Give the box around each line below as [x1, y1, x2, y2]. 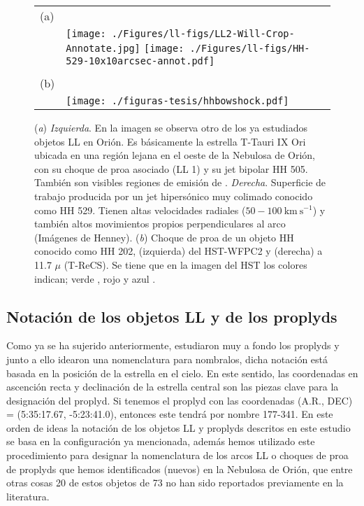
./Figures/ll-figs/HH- [189, 43, 310, 54]
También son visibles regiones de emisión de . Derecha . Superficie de [34, 175, 326, 190]
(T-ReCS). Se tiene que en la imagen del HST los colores [64, 257, 307, 272]
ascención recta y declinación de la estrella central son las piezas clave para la [6, 379, 339, 394]
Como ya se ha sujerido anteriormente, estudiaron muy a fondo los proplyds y [6, 338, 340, 353]
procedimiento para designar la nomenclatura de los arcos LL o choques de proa [6, 448, 349, 463]
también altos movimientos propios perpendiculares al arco [34, 216, 286, 231]
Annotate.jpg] [66, 43, 140, 54]
